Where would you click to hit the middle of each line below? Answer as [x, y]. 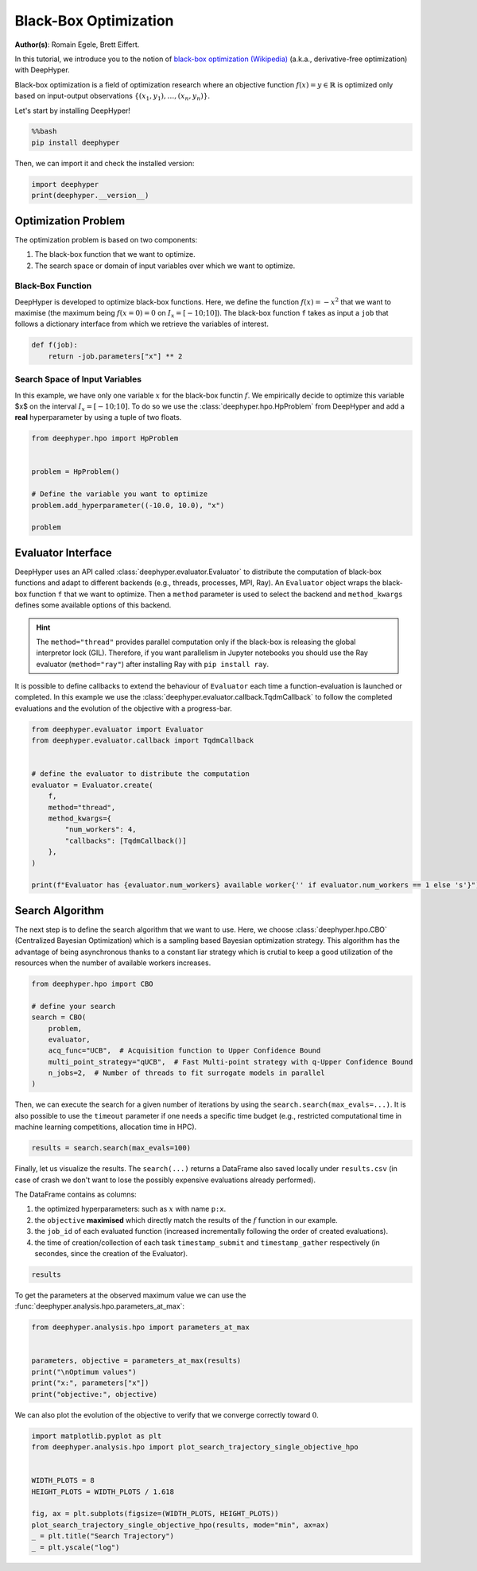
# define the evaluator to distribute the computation [140, 774]
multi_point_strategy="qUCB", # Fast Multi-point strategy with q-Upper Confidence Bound [231, 1062]
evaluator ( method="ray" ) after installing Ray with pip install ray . [153, 664]
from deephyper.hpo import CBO [93, 983]
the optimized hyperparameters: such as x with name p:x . [130, 1209]
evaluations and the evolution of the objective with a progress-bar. [123, 708]
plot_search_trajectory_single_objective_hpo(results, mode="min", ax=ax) [180, 1525]
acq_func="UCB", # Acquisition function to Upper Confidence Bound [184, 1051]
